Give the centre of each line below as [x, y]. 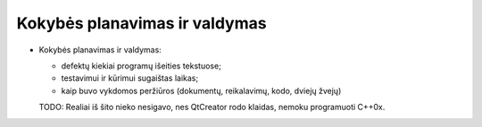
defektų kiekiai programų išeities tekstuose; [141, 66]
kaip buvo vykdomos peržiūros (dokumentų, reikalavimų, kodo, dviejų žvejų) [201, 91]
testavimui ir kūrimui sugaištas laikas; [130, 78]
